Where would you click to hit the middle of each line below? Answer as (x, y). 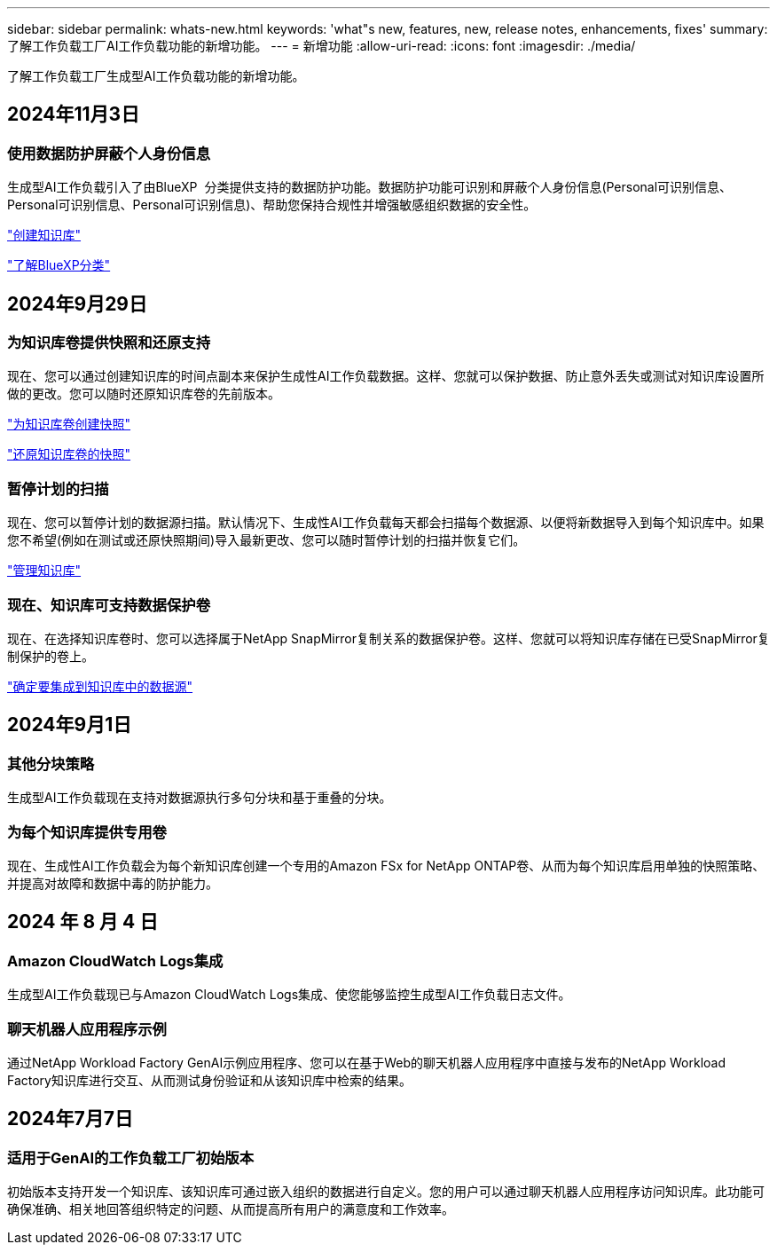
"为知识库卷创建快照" (69, 424)
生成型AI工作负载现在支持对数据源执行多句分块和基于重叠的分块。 (200, 798)
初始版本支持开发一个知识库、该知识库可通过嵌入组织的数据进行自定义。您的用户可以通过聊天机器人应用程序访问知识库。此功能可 (386, 1192)
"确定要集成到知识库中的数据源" (100, 686)
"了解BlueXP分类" (59, 265)
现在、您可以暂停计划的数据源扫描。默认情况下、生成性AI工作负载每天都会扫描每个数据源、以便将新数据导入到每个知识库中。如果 (386, 523)
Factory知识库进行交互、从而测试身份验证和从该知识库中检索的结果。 (209, 1080)
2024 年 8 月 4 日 (83, 922)
